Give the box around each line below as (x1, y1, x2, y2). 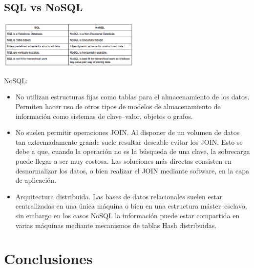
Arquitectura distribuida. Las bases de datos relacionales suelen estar (15, 191, 223, 201)
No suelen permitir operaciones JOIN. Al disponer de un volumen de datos (15, 127, 240, 137)
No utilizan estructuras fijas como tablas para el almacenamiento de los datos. (15, 92, 250, 102)
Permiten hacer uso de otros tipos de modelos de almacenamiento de (15, 101, 221, 112)
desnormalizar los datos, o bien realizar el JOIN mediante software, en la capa (15, 165, 250, 175)
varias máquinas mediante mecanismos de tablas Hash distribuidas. (15, 220, 217, 230)
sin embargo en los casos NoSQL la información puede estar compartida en (15, 211, 240, 220)
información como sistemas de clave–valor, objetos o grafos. (15, 111, 193, 121)
